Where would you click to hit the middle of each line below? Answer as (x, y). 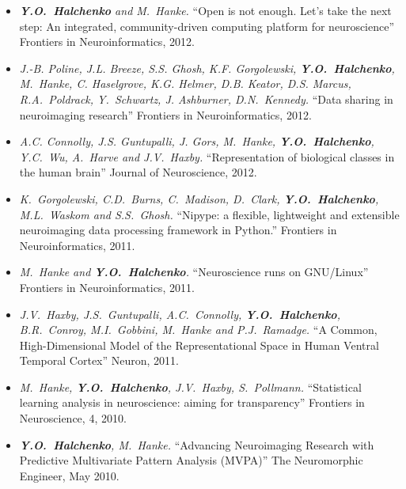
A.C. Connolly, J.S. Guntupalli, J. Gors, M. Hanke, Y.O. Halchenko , (197, 141)
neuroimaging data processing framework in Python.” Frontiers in (178, 230)
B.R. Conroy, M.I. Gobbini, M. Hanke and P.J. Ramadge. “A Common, (198, 330)
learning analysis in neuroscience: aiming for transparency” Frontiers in (192, 402)
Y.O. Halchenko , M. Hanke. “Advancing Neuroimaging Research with (197, 444)
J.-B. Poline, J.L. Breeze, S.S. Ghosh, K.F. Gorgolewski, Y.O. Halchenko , (207, 68)
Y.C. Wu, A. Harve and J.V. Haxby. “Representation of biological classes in (207, 156)
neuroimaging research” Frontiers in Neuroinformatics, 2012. (165, 114)
